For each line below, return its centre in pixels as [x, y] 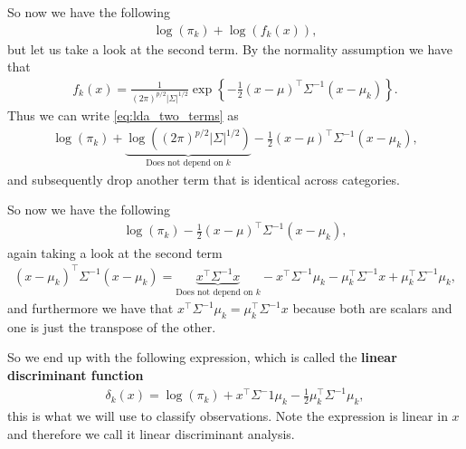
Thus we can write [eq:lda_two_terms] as [123, 115]
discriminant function [76, 375]
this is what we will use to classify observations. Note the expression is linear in [228, 415]
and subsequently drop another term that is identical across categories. [204, 179]
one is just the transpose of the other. [112, 326]
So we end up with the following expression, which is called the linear [202, 357]
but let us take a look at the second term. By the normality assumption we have [230, 48]
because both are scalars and [372, 308]
